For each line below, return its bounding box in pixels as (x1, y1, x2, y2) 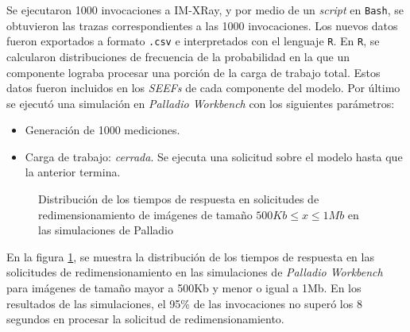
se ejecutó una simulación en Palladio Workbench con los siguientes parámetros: (6, 95, 395, 111)
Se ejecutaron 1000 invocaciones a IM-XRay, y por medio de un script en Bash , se (6, 2, 404, 17)
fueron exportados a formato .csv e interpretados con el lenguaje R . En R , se (6, 33, 380, 49)
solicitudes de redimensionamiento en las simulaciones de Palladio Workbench (6, 264, 383, 280)
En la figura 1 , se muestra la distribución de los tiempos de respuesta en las (6, 248, 374, 264)
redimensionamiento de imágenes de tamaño (38, 206, 253, 222)
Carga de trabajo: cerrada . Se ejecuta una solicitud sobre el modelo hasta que (25, 148, 403, 164)
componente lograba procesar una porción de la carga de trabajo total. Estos (6, 64, 381, 80)
